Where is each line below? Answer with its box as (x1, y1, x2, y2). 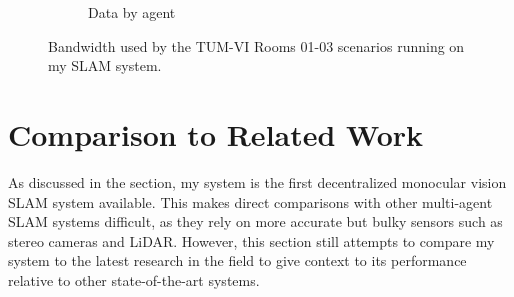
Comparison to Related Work (8, 113, 424, 154)
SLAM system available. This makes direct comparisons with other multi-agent (8, 191, 493, 212)
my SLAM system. (48, 55, 162, 76)
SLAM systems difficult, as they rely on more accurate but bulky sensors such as (8, 211, 503, 232)
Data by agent (88, 2, 176, 22)
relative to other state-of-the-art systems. (8, 269, 260, 290)
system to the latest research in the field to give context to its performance (8, 250, 467, 271)
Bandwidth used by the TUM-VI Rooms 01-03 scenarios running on (48, 35, 465, 56)
